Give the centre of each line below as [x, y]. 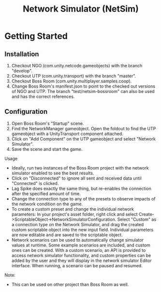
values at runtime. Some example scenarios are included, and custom [81, 245]
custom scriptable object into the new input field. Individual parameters [82, 230]
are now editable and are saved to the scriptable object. [67, 235]
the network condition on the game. [47, 204]
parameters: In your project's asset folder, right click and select [75, 214]
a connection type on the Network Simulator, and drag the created [77, 224]
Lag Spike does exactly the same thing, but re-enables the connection [81, 188]
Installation [22, 54]
